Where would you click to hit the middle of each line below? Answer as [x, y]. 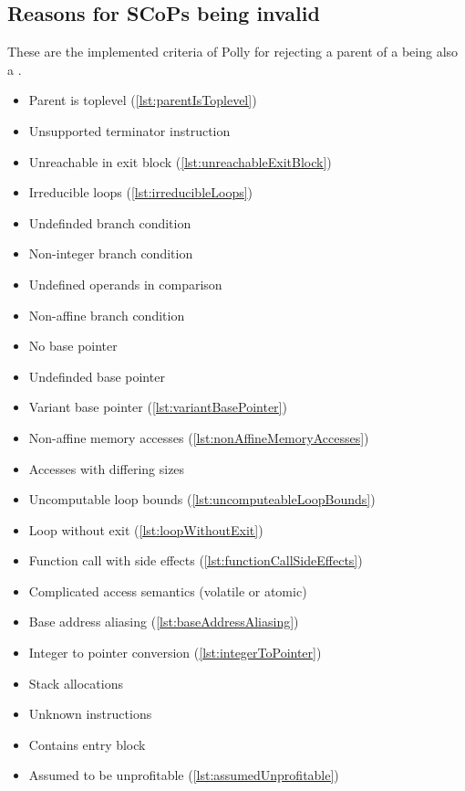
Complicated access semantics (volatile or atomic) [168, 591]
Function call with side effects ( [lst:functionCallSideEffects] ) [196, 560]
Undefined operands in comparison [125, 284]
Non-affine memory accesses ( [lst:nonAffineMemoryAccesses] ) [199, 437]
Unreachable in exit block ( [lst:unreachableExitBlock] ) [180, 161]
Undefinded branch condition [110, 222]
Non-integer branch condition [111, 253]
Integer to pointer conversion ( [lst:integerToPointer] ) [175, 653]
